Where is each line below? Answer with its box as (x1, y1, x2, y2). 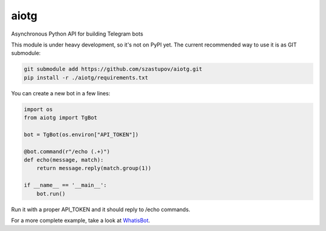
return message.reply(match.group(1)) (36, 165, 152, 172)
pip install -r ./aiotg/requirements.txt (24, 74, 149, 81)
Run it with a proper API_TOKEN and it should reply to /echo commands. (11, 206, 190, 213)
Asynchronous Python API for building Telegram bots (11, 30, 144, 37)
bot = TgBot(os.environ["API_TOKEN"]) (24, 131, 139, 138)
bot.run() (36, 190, 66, 197)
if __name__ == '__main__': (24, 182, 107, 189)
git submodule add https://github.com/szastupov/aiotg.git (24, 66, 202, 72)
